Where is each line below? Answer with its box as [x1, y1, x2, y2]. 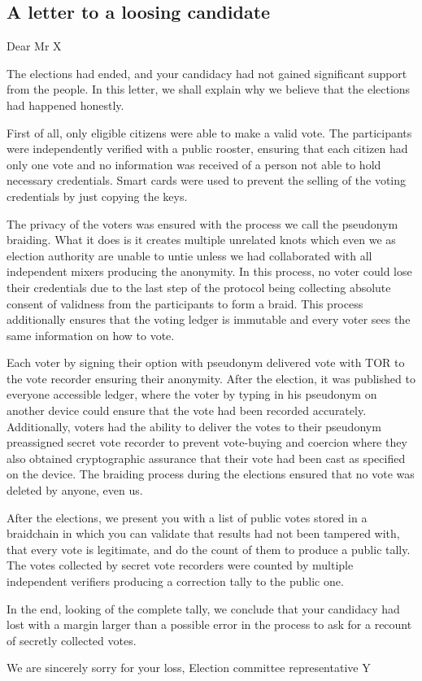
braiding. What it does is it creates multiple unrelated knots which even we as [7, 231, 396, 248]
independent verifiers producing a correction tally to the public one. [7, 573, 344, 590]
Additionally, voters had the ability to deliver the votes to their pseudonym [7, 417, 381, 434]
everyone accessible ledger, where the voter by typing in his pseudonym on [7, 386, 377, 403]
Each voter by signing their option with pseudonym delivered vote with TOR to [7, 354, 405, 371]
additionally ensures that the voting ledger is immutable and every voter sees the [7, 311, 411, 328]
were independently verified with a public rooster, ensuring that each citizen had [7, 140, 408, 157]
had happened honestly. [7, 96, 124, 113]
